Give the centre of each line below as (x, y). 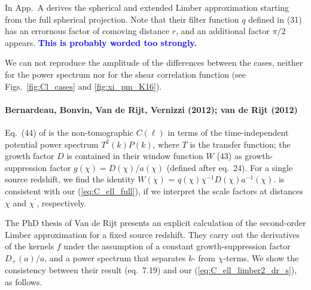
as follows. (24, 281)
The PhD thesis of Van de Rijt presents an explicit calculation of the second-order (155, 223)
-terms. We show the (261, 257)
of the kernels (30, 246)
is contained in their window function (135, 156)
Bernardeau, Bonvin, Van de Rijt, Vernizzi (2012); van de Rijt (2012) (151, 109)
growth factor (30, 156)
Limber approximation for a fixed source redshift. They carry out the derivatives (153, 234)
